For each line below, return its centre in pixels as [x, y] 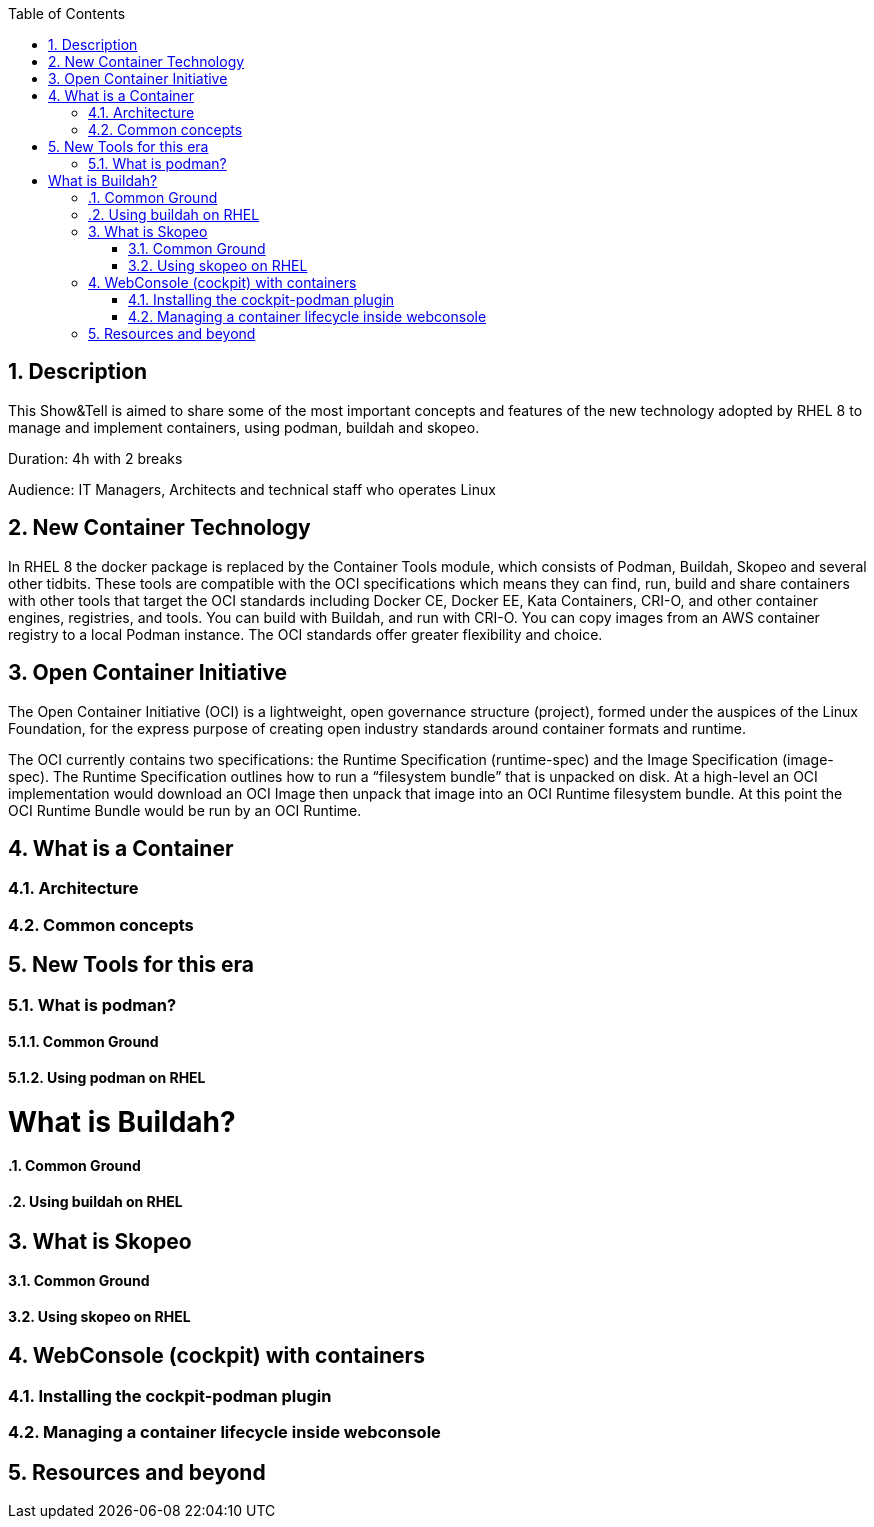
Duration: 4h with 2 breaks [95, 458]
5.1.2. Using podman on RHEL [107, 1077]
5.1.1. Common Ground [83, 1042]
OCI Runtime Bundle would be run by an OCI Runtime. [185, 810]
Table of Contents [67, 13]
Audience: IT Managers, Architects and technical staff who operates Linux [252, 489]
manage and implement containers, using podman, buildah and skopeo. [244, 427]
